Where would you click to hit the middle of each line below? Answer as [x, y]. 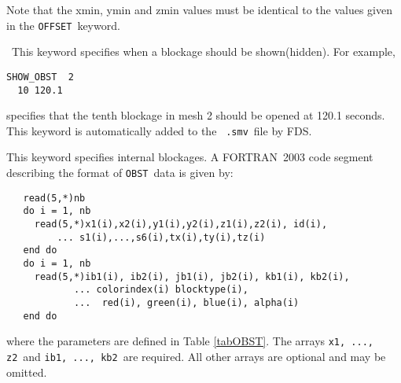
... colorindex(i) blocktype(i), [161, 290]
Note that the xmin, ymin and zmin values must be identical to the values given [199, 9]
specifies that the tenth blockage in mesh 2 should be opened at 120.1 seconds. [196, 115]
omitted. [27, 372]
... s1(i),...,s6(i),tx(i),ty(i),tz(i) [161, 237]
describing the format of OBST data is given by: [120, 172]
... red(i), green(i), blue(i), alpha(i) [186, 302]
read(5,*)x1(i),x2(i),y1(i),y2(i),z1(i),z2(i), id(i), [181, 224]
